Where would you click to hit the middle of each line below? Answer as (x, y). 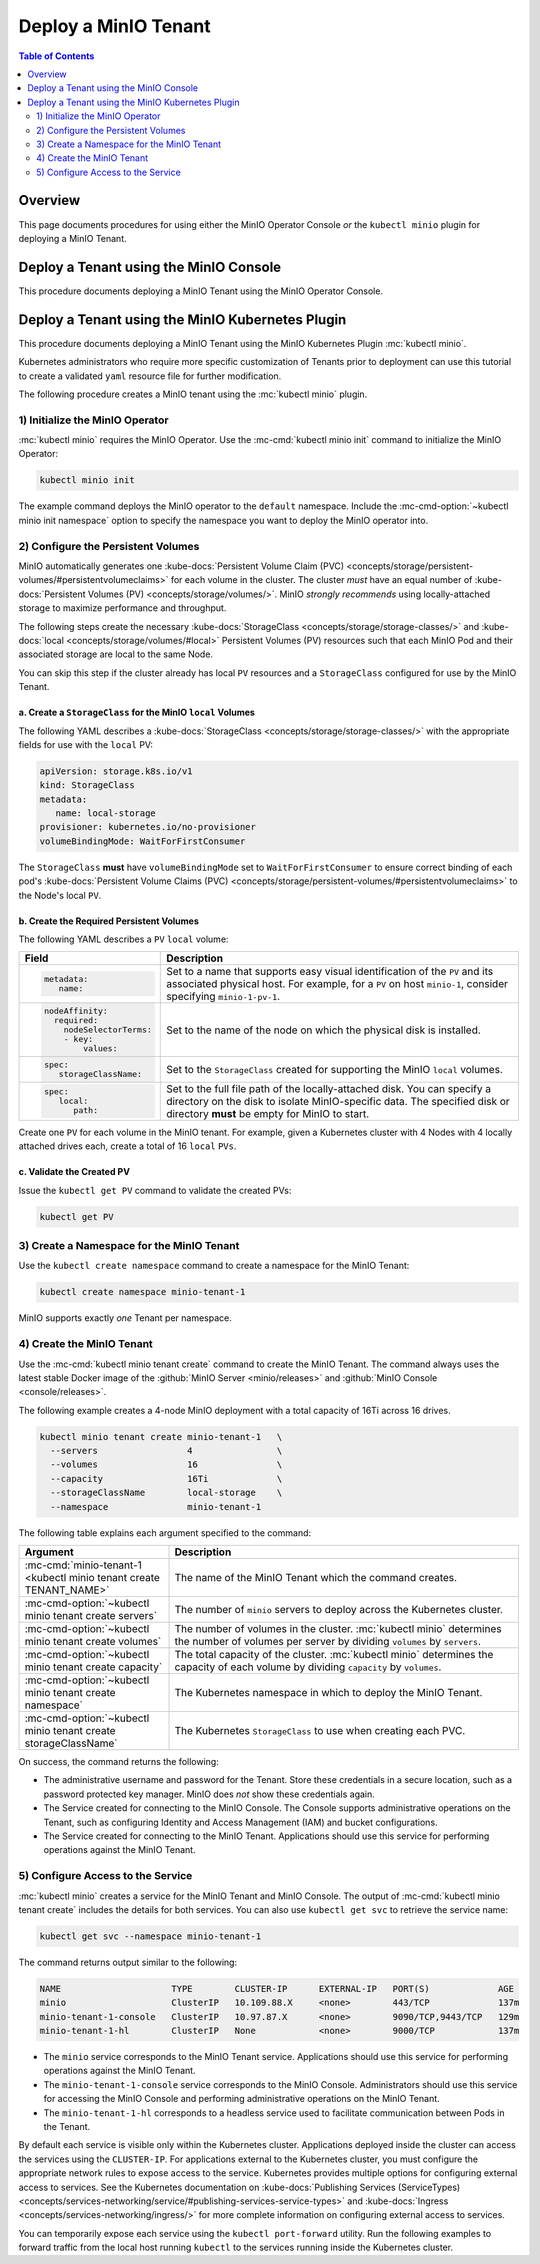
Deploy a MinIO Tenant (114, 26)
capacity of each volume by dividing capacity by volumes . (308, 1667)
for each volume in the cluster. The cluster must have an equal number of (321, 580)
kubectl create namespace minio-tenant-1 (142, 1292)
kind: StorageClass (87, 785)
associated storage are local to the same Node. (116, 654)
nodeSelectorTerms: (107, 1030)
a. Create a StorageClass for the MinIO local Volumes (136, 712)
